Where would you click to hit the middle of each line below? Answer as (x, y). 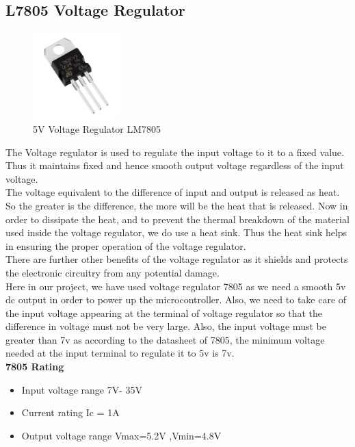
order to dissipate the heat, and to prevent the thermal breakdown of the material (177, 219)
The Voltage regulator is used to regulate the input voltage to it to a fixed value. (175, 152)
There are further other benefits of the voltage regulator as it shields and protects (177, 259)
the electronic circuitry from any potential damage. (113, 272)
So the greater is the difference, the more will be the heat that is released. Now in (177, 205)
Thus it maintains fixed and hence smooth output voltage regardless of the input (175, 165)
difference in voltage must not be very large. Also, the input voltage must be (166, 326)
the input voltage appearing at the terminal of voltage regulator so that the (164, 312)
